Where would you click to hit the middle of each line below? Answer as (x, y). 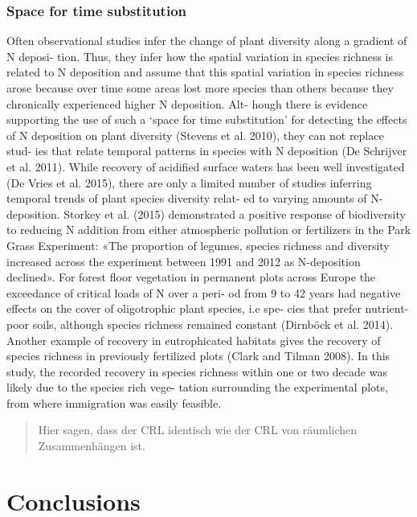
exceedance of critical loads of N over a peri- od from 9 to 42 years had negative (204, 292)
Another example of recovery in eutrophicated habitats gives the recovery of (194, 340)
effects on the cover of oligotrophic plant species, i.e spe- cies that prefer (184, 308)
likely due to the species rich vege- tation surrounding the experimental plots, (197, 387)
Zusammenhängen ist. (92, 446)
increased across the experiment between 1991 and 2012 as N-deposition (184, 261)
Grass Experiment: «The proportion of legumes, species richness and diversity (198, 245)
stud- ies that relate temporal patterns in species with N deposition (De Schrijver (207, 151)
